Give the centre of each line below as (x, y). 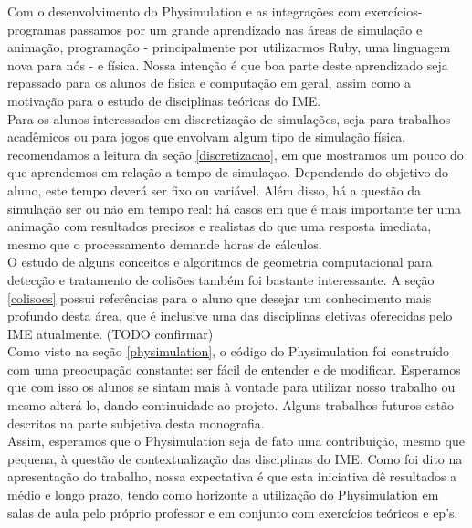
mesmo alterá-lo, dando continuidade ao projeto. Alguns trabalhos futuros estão (231, 405)
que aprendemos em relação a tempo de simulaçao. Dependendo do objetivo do (228, 172)
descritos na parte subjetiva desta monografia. (136, 422)
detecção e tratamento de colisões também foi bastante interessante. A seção (221, 279)
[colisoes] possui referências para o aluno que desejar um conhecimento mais (220, 297)
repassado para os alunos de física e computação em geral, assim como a (209, 83)
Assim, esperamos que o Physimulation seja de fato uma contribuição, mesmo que (236, 441)
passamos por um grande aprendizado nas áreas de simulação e (246, 29)
